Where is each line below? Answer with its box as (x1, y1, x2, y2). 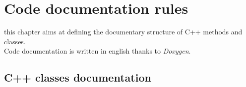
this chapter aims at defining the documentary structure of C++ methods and (4, 27, 243, 37)
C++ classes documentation (4, 70, 151, 85)
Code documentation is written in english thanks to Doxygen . (4, 46, 191, 56)
